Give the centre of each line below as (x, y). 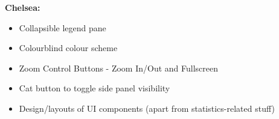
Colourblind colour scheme (68, 48)
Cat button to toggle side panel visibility (95, 88)
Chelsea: (23, 7)
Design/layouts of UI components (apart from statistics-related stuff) (147, 108)
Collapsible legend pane (63, 27)
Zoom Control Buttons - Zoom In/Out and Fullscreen (119, 68)
